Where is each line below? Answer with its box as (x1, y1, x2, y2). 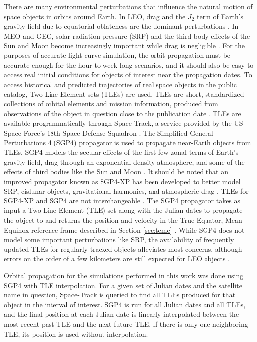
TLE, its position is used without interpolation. (4, 328, 148, 339)
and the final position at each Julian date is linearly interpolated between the (4, 309, 239, 319)
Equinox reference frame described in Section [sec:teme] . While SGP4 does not (4, 224, 245, 235)
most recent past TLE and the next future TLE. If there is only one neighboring (4, 319, 248, 329)
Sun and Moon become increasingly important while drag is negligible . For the (4, 40, 245, 50)
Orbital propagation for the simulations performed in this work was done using (4, 270, 244, 281)
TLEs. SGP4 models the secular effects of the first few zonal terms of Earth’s (4, 147, 239, 157)
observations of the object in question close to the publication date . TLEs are (4, 108, 241, 118)
